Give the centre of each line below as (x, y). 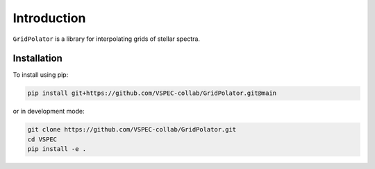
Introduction (49, 18)
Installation (37, 59)
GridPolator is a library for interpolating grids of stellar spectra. (107, 39)
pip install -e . (57, 149)
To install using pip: (41, 75)
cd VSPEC (42, 139)
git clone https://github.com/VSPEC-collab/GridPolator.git (132, 130)
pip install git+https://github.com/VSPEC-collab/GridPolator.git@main (152, 93)
